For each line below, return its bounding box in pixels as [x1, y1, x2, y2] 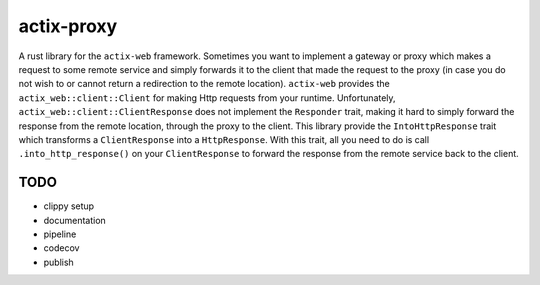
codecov [43, 242, 80, 254]
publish [43, 256, 74, 268]
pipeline [43, 228, 77, 240]
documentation [43, 214, 107, 226]
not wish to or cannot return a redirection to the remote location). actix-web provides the [18, 78, 390, 90]
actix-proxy [18, 15, 118, 37]
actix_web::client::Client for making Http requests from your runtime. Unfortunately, [18, 91, 396, 104]
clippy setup [43, 200, 95, 212]
